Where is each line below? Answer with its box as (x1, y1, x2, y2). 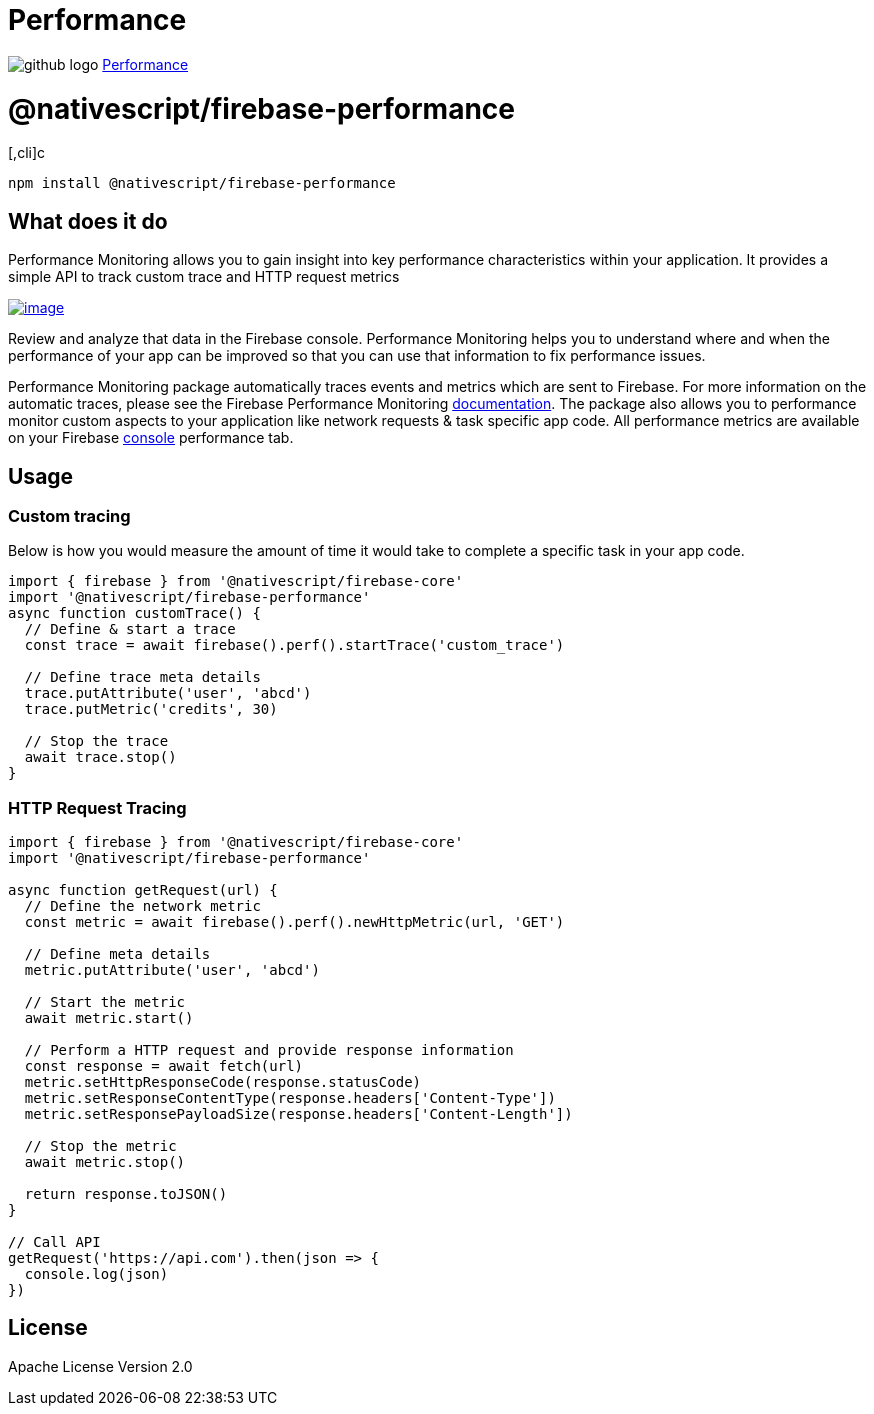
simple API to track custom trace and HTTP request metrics (8, 268, 400, 286)
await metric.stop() (24, 1154, 186, 1171)
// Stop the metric (24, 1138, 177, 1155)
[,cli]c (8, 144, 46, 162)
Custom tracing (8, 505, 131, 526)
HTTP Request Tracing (8, 797, 187, 818)
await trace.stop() (24, 749, 177, 766)
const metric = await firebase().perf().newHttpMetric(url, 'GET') (24, 914, 565, 931)
